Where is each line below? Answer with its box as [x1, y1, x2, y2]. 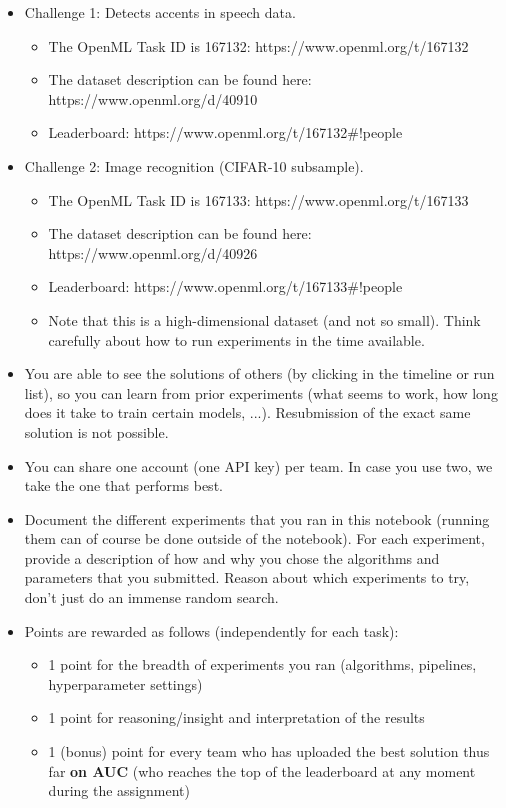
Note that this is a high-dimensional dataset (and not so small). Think [48, 309, 481, 330]
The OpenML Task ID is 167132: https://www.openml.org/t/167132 [48, 35, 469, 56]
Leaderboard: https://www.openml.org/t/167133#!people [48, 276, 403, 297]
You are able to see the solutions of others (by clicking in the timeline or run [24, 363, 495, 384]
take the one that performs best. [24, 475, 223, 496]
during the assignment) [48, 780, 190, 801]
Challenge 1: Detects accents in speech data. [24, 2, 296, 22]
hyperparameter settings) [48, 673, 203, 694]
